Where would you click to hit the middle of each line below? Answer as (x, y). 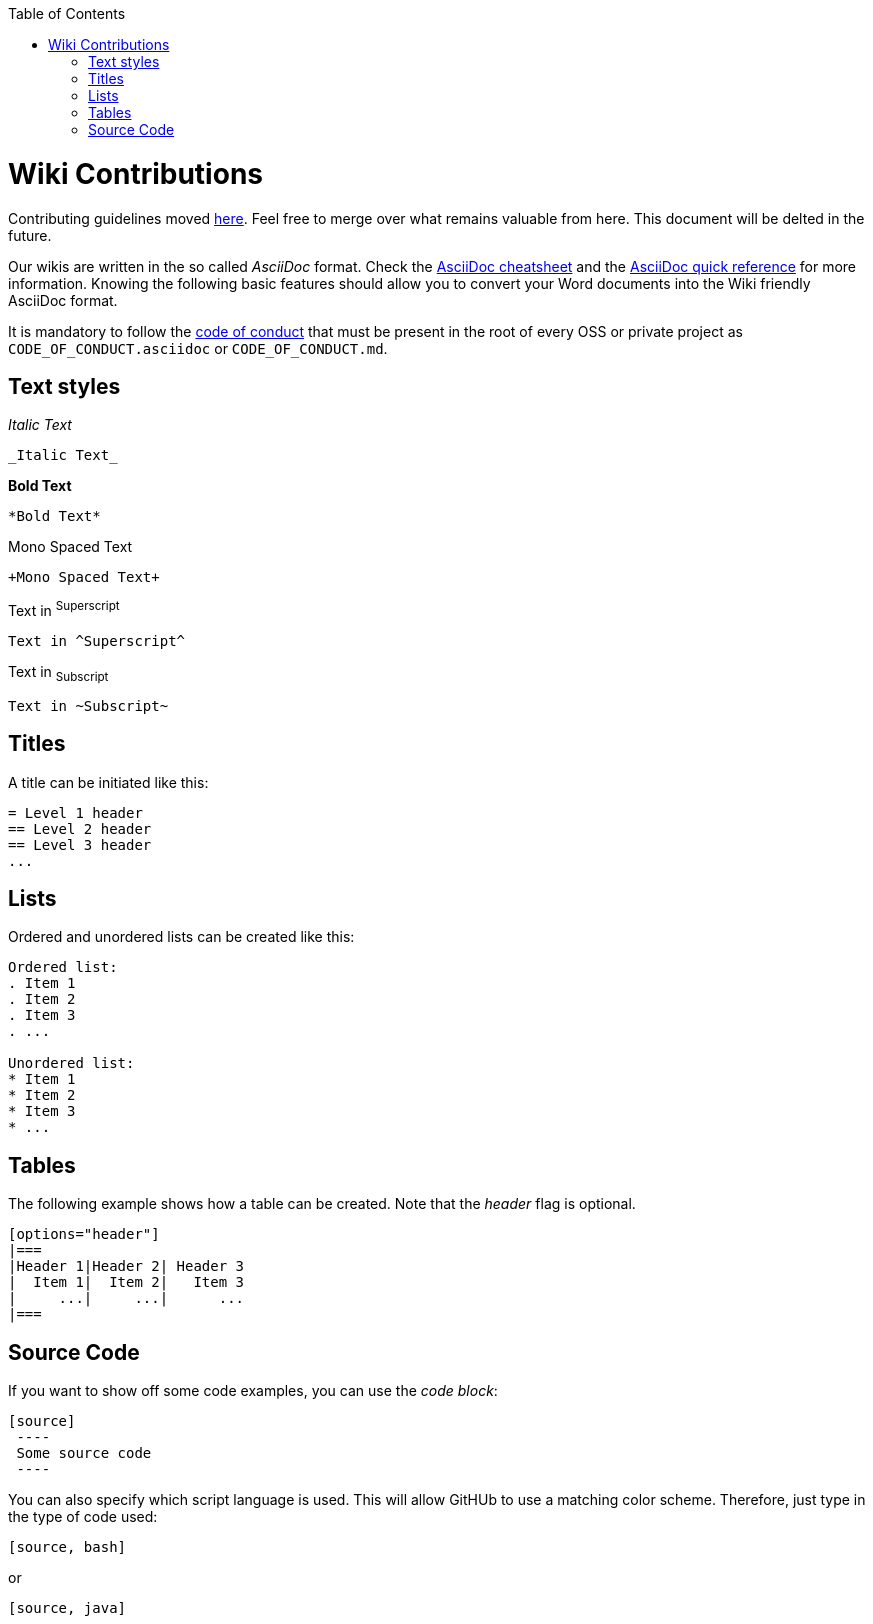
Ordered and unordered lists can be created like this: (181, 937)
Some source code (84, 1453)
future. (30, 235)
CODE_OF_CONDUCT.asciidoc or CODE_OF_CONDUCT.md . (198, 348)
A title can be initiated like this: (108, 782)
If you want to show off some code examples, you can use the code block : (253, 1391)
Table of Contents (67, 13)
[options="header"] (84, 1234)
